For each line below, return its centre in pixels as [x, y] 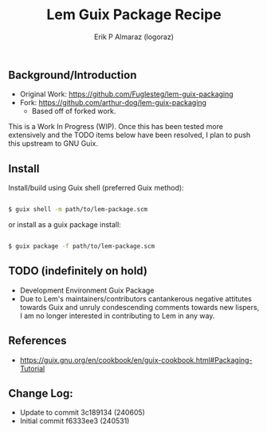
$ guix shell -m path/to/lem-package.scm [78, 210]
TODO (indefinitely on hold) [78, 271]
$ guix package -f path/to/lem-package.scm [82, 246]
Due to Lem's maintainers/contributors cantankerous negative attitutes [136, 298]
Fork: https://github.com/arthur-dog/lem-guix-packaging [113, 103]
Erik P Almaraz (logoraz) [134, 37]
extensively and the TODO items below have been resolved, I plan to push [130, 135]
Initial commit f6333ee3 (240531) [75, 421]
